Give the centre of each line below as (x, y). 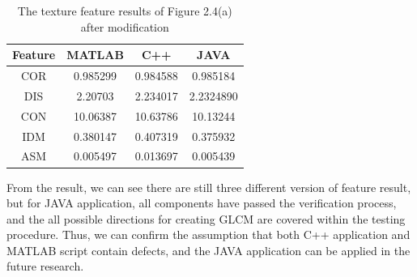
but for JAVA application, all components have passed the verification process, (202, 203)
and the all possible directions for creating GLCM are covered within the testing (206, 218)
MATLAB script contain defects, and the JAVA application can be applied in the (208, 250)
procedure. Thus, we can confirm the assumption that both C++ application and (208, 234)
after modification (125, 26)
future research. (45, 266)
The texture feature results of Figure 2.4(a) (125, 11)
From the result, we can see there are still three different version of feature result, (209, 187)
